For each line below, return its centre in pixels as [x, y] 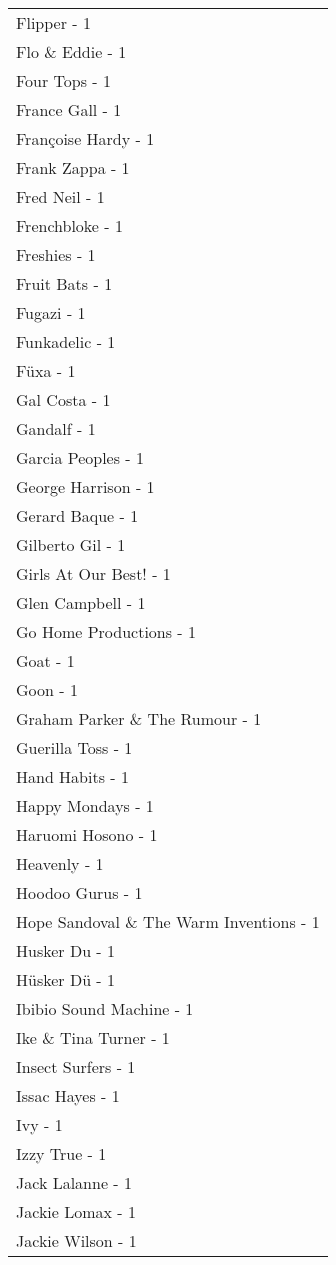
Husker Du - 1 [66, 950]
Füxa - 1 [46, 370]
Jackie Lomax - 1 [76, 1211]
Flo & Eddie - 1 [71, 51]
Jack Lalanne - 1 [74, 1182]
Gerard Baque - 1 [77, 515]
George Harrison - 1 [85, 486]
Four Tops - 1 [64, 80]
